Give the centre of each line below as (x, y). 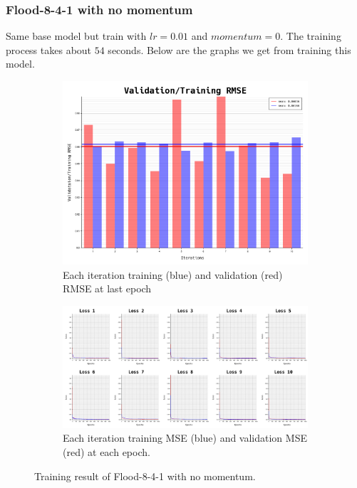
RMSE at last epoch (107, 288)
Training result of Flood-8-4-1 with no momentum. (145, 476)
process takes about (49, 49)
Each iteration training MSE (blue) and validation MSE (185, 438)
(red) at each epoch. (107, 451)
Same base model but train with (76, 36)
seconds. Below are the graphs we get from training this (229, 49)
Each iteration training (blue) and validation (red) (173, 274)
